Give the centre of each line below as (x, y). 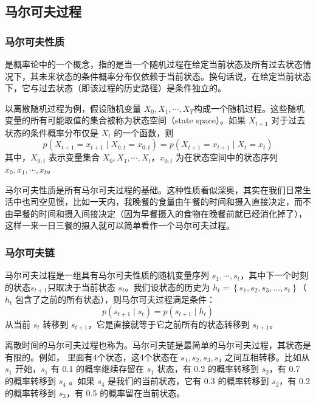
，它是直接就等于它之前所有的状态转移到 (169, 324)
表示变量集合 (74, 157)
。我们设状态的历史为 (167, 287)
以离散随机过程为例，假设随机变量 (73, 108)
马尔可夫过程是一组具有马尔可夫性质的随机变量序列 (107, 275)
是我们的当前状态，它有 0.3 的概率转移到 (188, 381)
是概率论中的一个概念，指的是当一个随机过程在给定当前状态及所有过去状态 (154, 64)
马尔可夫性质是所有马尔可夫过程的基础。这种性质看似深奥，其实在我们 (145, 189)
